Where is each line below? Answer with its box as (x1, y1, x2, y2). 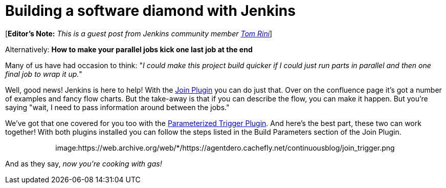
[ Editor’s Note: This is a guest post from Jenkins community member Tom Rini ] (5, 29, 273, 38)
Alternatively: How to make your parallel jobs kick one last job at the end (5, 45, 253, 54)
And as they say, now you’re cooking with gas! (5, 159, 162, 168)
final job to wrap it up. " (5, 69, 82, 78)
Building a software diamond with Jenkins (5, 2, 296, 19)
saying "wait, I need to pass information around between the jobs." (5, 102, 230, 112)
